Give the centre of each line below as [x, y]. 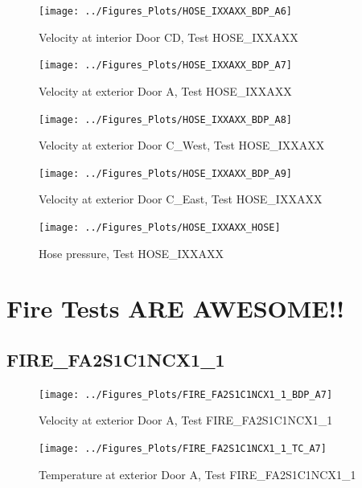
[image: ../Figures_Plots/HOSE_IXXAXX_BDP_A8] [165, 119]
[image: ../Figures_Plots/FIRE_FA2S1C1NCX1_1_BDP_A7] [186, 394]
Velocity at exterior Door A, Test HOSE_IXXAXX [165, 90]
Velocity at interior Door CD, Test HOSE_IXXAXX [169, 37]
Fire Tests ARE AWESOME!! [176, 308]
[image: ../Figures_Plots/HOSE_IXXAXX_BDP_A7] [165, 66]
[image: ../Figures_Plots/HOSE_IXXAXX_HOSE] [160, 228]
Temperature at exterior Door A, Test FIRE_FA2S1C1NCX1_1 [197, 474]
